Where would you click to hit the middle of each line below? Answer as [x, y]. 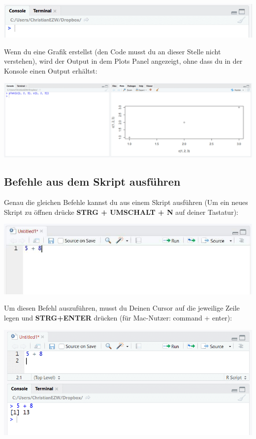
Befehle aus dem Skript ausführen [92, 181]
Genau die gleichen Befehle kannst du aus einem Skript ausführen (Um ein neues [126, 202]
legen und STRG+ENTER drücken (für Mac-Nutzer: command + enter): [118, 318]
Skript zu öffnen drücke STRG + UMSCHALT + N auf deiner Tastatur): [121, 212]
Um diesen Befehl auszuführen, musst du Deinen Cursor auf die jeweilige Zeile [122, 308]
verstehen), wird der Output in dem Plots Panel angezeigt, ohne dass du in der [123, 61]
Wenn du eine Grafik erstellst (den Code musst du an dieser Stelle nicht [112, 51]
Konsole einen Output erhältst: [51, 70]
